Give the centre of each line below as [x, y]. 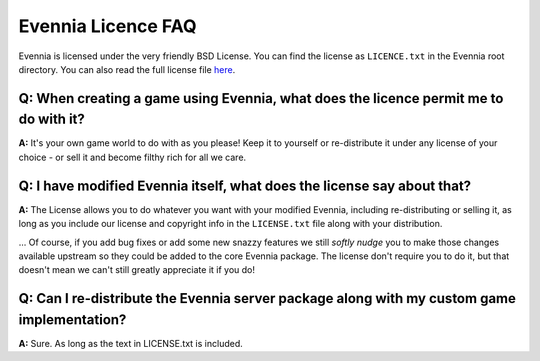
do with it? [51, 119]
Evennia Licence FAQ [107, 26]
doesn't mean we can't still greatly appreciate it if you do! [136, 270]
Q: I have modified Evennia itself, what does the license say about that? [245, 185]
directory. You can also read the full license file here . [127, 69]
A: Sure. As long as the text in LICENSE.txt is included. [131, 343]
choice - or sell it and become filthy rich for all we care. [132, 157]
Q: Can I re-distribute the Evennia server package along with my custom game [267, 298]
